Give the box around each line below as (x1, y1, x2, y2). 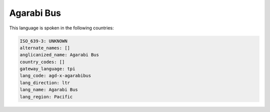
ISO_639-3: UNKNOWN (19, 38, 67, 44)
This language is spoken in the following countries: (9, 25, 114, 31)
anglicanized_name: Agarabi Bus (19, 52, 99, 58)
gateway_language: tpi (19, 66, 75, 72)
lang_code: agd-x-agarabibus (19, 73, 91, 79)
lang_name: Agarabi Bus (19, 87, 78, 93)
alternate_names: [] (19, 45, 70, 51)
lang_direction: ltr (19, 80, 70, 86)
